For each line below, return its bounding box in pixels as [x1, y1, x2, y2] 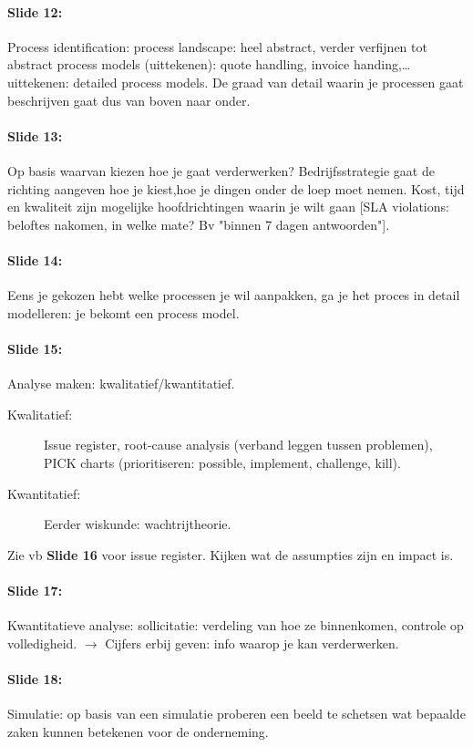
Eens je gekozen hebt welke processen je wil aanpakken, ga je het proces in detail [7, 285, 460, 305]
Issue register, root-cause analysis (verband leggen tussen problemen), [44, 435, 433, 454]
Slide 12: [7, 2, 63, 21]
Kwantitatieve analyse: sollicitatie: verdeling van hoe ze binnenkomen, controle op [7, 616, 464, 635]
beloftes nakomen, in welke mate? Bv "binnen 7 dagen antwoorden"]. [7, 214, 390, 233]
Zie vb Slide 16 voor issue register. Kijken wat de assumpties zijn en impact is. [7, 545, 454, 564]
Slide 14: [7, 250, 63, 269]
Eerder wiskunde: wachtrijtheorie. [44, 514, 231, 534]
